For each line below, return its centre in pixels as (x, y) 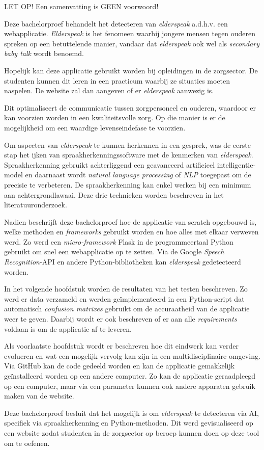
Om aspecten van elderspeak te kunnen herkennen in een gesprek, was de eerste (127, 144)
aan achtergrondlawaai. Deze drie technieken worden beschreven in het (114, 194)
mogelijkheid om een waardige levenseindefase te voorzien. (95, 127)
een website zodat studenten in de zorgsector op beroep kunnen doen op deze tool (132, 432)
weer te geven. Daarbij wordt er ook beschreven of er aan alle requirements (121, 319)
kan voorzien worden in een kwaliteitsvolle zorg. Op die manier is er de (115, 117)
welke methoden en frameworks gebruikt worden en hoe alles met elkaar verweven (131, 232)
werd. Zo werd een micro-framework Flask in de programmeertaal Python (119, 241)
